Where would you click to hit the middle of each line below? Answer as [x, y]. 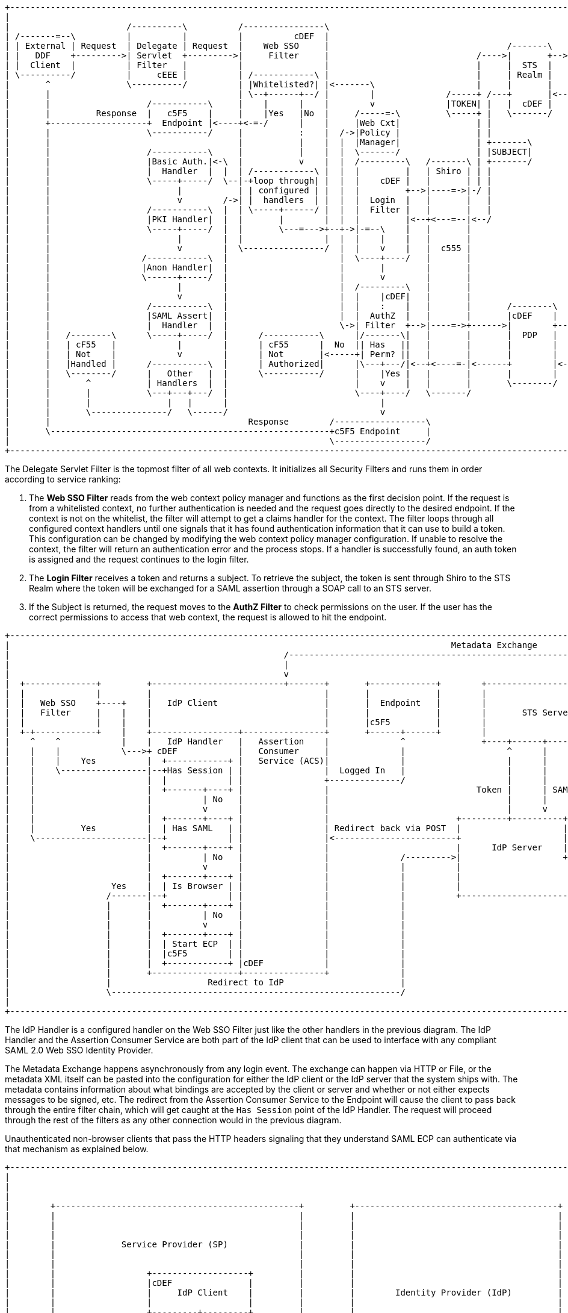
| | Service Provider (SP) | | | [284, 1244]
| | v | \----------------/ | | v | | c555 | [238, 248]
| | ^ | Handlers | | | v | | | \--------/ [281, 383]
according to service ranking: [63, 479]
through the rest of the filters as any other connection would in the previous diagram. [173, 1120]
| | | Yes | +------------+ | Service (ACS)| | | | [276, 761]
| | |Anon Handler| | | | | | [238, 267]
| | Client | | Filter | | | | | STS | [279, 65]
